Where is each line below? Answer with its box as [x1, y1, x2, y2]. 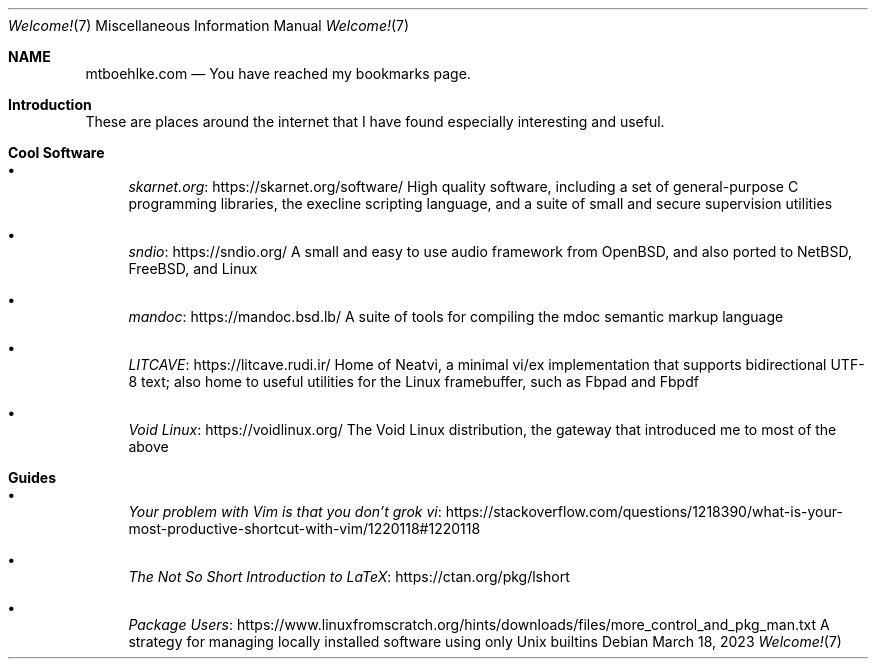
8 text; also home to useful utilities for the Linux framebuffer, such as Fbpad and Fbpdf [128, 373, 699, 390]
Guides [8, 469, 57, 486]
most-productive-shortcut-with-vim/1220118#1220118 [128, 520, 481, 537]
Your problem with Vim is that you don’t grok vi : [128, 503, 442, 520]
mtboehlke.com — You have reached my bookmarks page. [85, 65, 471, 82]
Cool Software [8, 144, 105, 161]
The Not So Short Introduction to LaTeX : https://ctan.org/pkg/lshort [128, 568, 570, 585]
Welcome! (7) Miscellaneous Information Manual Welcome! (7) [8, 17, 410, 34]
